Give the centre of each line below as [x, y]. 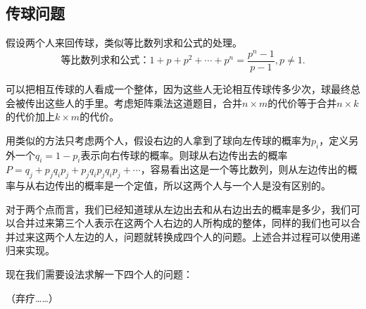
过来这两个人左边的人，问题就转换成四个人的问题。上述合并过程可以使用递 [188, 236]
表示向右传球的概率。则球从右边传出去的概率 [184, 154]
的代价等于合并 [302, 102]
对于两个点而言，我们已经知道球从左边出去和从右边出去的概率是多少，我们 [178, 209]
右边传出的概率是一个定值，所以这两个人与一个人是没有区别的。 [183, 185]
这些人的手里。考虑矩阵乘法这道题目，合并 [143, 102]
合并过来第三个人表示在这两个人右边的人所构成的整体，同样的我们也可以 [183, 223]
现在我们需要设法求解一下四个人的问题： [99, 274]
